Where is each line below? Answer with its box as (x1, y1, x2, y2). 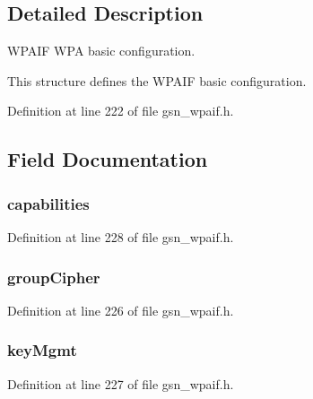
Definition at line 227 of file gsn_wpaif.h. (7, 374, 234, 393)
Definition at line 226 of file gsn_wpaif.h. (7, 300, 234, 319)
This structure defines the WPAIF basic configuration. (7, 71, 307, 90)
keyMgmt (7, 339, 77, 361)
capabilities (7, 192, 90, 214)
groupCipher (7, 265, 100, 288)
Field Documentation (7, 145, 208, 173)
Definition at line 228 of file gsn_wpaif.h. (7, 227, 234, 246)
